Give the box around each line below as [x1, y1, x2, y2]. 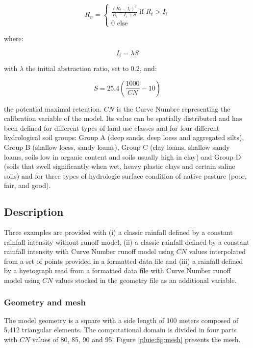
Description [4, 204, 64, 219]
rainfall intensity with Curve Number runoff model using [4, 246, 174, 256]
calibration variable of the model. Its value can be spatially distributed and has [4, 113, 242, 123]
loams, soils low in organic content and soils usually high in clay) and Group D [4, 151, 241, 162]
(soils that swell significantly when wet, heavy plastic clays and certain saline [4, 161, 235, 171]
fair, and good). [4, 180, 51, 190]
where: [4, 33, 24, 43]
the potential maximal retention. [4, 103, 102, 114]
